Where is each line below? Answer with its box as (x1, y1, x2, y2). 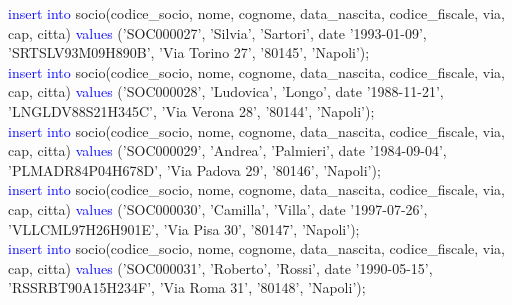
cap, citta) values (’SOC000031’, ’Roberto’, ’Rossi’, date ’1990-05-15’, (8, 257, 433, 278)
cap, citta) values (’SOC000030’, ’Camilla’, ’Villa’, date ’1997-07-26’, (8, 198, 428, 219)
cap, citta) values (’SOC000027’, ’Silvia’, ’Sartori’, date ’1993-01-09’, (8, 22, 427, 43)
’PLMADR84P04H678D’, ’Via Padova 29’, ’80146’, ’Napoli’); (8, 159, 381, 180)
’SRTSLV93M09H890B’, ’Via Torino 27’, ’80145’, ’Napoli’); (8, 42, 370, 63)
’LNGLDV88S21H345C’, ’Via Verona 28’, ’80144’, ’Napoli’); (8, 100, 375, 121)
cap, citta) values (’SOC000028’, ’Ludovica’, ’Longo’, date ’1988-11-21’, (8, 81, 444, 102)
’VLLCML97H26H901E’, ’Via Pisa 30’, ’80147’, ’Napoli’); (8, 218, 360, 239)
